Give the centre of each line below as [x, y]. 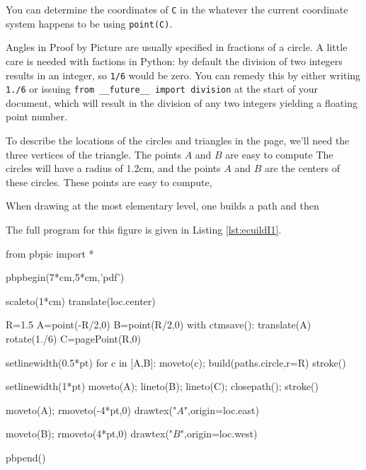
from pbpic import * [50, 253]
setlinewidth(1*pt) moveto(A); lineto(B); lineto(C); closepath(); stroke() [162, 386]
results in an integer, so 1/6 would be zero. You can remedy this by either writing [183, 75]
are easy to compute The [279, 154]
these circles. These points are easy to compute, [109, 182]
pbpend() [26, 457]
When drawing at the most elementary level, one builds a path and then [162, 206]
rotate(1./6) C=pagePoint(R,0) [74, 338]
